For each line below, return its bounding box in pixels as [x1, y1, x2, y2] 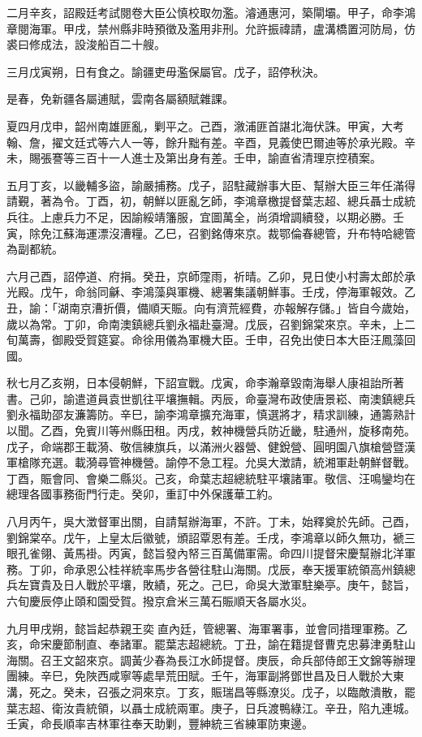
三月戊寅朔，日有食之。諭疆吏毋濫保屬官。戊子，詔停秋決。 [6, 62, 325, 80]
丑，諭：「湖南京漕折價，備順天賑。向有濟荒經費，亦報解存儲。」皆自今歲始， [6, 299, 416, 316]
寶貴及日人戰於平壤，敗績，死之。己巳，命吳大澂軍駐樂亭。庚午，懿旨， [28, 576, 416, 593]
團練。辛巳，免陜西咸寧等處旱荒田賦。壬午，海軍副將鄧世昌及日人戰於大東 [6, 667, 404, 684]
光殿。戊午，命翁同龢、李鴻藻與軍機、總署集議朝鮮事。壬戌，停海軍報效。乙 [6, 283, 416, 300]
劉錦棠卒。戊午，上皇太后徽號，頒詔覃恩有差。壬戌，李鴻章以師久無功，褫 [6, 528, 404, 545]
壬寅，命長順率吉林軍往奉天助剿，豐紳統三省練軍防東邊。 [6, 715, 313, 732]
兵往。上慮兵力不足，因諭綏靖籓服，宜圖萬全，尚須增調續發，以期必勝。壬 [6, 208, 404, 225]
